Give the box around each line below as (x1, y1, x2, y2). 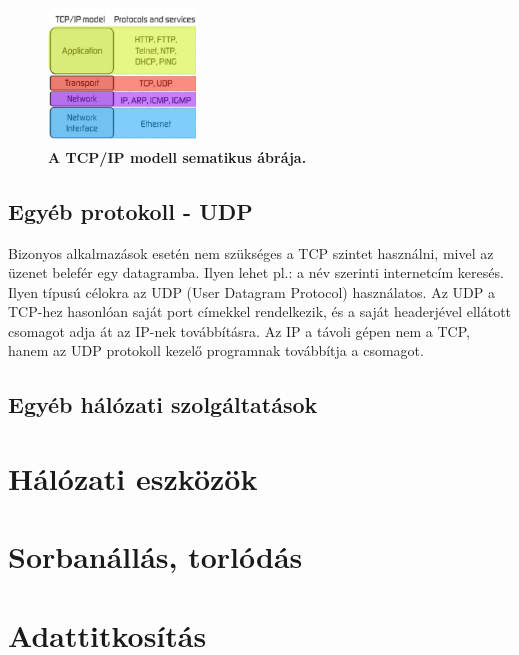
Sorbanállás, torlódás (8, 536, 303, 577)
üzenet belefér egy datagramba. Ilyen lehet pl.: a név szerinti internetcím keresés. (8, 262, 504, 283)
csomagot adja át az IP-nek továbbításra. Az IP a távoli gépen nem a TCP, (8, 320, 470, 341)
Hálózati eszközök (8, 458, 258, 499)
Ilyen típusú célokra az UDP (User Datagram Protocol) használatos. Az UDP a (8, 281, 495, 302)
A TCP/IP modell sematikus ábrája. (48, 146, 307, 167)
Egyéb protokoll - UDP (8, 195, 253, 226)
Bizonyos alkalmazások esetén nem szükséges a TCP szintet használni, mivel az (8, 242, 494, 263)
